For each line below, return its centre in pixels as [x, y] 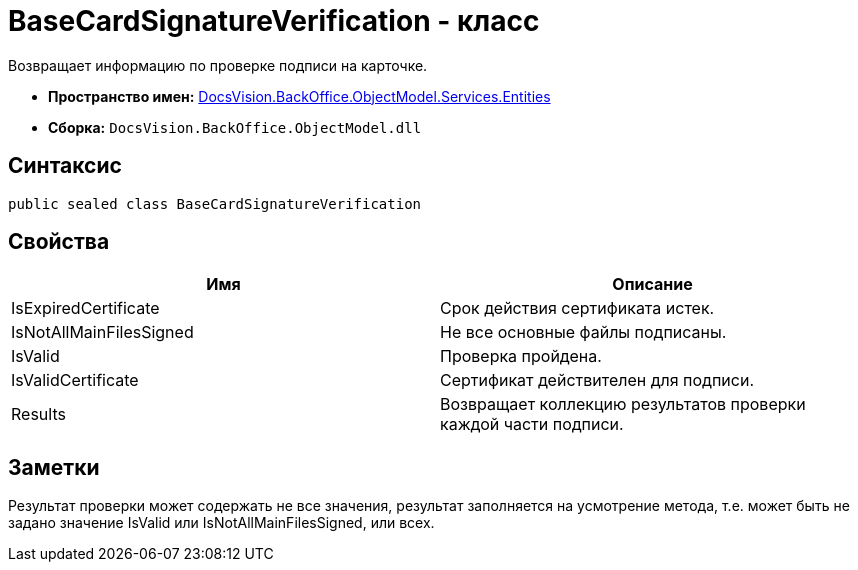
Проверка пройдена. [521, 356]
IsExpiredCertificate [85, 308]
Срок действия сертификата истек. [577, 308]
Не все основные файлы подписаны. [583, 332]
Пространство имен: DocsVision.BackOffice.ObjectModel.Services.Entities [299, 96]
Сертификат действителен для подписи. [597, 380]
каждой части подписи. [532, 424]
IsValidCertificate [75, 380]
